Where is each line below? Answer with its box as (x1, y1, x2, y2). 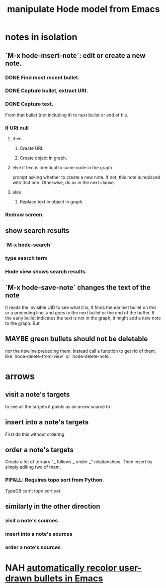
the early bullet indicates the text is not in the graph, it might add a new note (5, 315, 161, 321)
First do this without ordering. (5, 431, 66, 437)
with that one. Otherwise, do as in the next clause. (12, 180, 115, 186)
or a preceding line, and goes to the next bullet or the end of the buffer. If (5, 309, 155, 315)
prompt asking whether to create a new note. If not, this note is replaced (12, 174, 161, 180)
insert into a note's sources (5, 530, 73, 537)
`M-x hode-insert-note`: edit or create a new (5, 51, 146, 60)
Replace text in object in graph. (19, 199, 84, 205)
